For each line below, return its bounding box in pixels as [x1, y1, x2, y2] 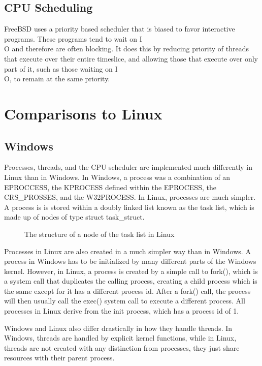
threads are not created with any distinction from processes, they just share [4, 342, 240, 353]
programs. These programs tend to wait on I [4, 33, 142, 44]
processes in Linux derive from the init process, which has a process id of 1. [4, 306, 239, 316]
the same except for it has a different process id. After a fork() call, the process [4, 285, 251, 296]
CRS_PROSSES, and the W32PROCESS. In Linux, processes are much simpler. [4, 192, 256, 202]
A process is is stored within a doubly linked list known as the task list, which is [4, 201, 254, 212]
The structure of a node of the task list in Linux [24, 228, 175, 239]
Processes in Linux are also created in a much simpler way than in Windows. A [4, 246, 251, 256]
